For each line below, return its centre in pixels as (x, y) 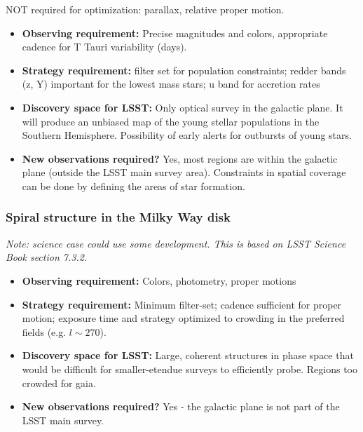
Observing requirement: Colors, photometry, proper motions (159, 280)
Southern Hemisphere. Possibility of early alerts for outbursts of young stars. (187, 135)
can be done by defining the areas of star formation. (133, 185)
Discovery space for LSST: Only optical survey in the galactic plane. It (183, 107)
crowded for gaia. (59, 383)
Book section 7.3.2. (47, 257)
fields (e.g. (44, 331)
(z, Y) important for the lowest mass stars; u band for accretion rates (171, 84)
